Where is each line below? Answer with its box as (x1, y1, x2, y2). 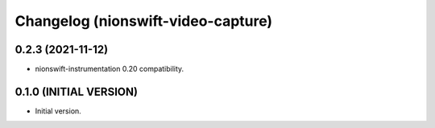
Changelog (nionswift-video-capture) (14, 12, 273, 30)
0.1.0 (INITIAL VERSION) (14, 85, 139, 98)
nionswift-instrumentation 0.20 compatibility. (35, 64, 184, 74)
